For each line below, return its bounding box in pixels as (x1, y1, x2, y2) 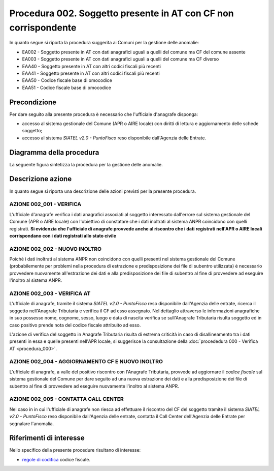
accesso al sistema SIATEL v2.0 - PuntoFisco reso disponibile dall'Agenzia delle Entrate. (22, 135, 207, 141)
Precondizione (9, 98, 57, 106)
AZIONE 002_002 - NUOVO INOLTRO (9, 245, 101, 252)
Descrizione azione (9, 174, 72, 183)
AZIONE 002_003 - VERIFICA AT (9, 290, 91, 297)
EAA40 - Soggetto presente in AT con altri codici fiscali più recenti (22, 63, 161, 69)
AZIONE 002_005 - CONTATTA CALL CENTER (9, 396, 124, 403)
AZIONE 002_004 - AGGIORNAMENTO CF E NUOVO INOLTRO (9, 358, 163, 365)
